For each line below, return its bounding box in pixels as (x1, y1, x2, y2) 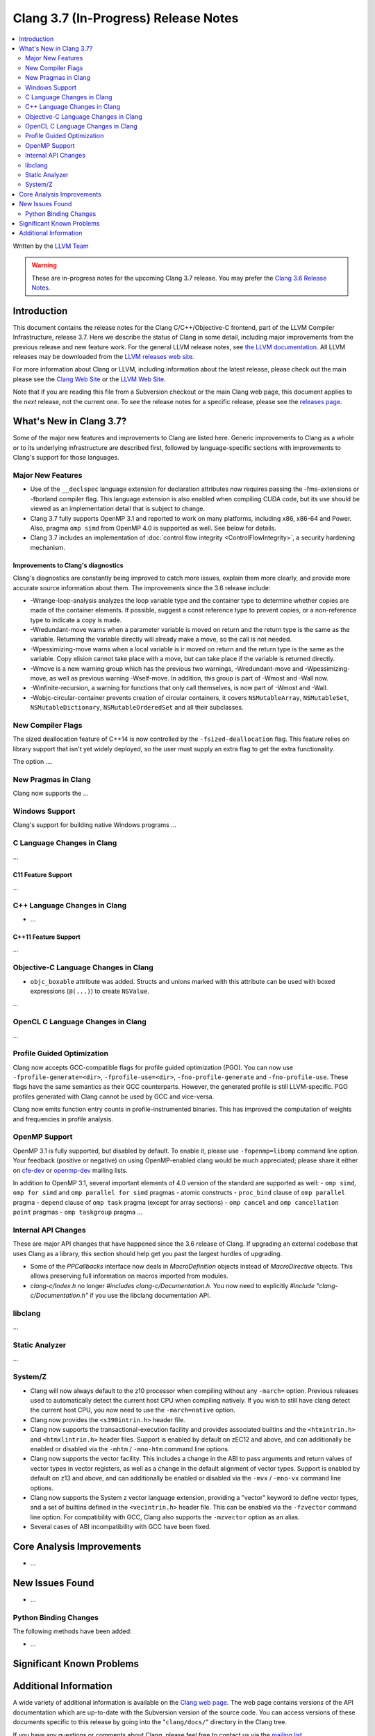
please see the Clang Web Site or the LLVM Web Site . (12, 375, 166, 383)
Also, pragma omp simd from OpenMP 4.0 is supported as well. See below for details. (30, 524, 277, 532)
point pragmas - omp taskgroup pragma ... (12, 1208, 143, 1217)
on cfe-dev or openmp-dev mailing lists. (12, 1166, 128, 1174)
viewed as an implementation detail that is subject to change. (30, 504, 206, 513)
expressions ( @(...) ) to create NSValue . (30, 987, 149, 995)
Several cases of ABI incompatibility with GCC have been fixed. (30, 1523, 212, 1531)
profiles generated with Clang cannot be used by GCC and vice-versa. (12, 1092, 215, 1101)
